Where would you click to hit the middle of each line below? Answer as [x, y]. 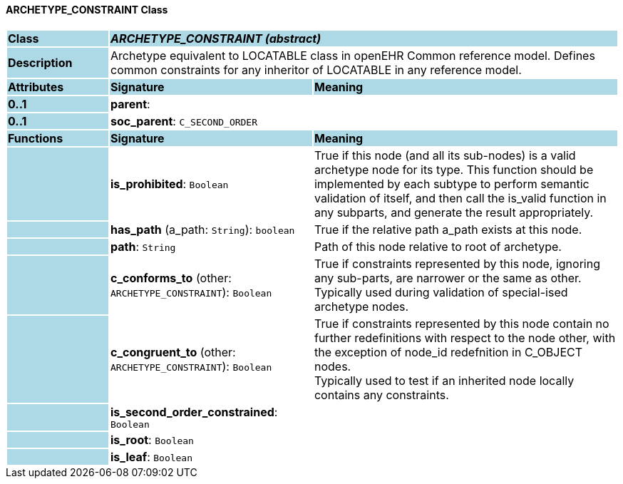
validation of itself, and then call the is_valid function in [460, 198]
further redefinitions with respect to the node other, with [465, 338]
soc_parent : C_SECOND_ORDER [184, 121]
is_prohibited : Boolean [169, 184]
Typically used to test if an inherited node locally [444, 380]
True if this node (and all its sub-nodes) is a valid [445, 155]
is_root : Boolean [152, 439]
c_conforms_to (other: [171, 278]
